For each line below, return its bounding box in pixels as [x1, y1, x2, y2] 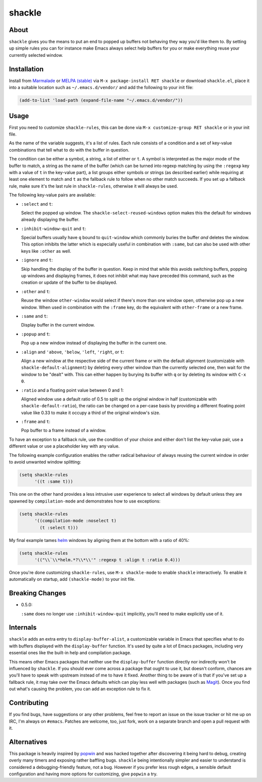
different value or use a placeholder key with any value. [9, 443, 120, 449]
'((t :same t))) [34, 479, 73, 485]
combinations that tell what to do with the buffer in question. [9, 147, 130, 153]
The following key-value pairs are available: [9, 192, 96, 198]
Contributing [9, 699, 49, 707]
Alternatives [9, 738, 48, 746]
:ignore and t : [21, 257, 53, 263]
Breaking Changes [9, 589, 66, 597]
